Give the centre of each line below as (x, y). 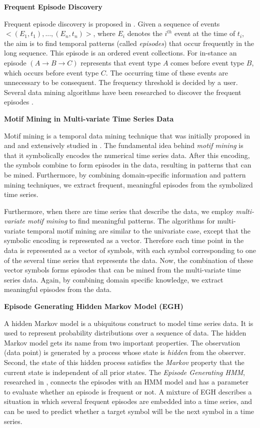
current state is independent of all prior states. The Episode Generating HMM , (124, 372)
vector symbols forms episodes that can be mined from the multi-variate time (122, 270)
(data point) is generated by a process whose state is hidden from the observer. (125, 352)
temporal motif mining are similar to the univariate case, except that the (139, 230)
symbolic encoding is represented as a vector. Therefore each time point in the (124, 240)
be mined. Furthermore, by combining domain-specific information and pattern (125, 174)
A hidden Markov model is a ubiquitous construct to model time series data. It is (129, 323)
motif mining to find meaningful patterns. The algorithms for (121, 221)
